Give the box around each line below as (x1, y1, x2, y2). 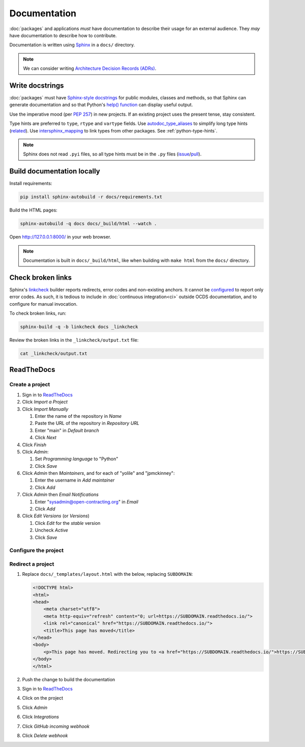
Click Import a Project (22, 399, 68, 405)
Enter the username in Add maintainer (35, 477, 115, 484)
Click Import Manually (22, 406, 69, 412)
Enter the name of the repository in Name (35, 413, 122, 419)
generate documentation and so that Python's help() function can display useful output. (9, 102, 193, 108)
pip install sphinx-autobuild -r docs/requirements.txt (20, 194, 163, 200)
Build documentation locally (9, 167, 100, 176)
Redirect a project (9, 561, 54, 568)
